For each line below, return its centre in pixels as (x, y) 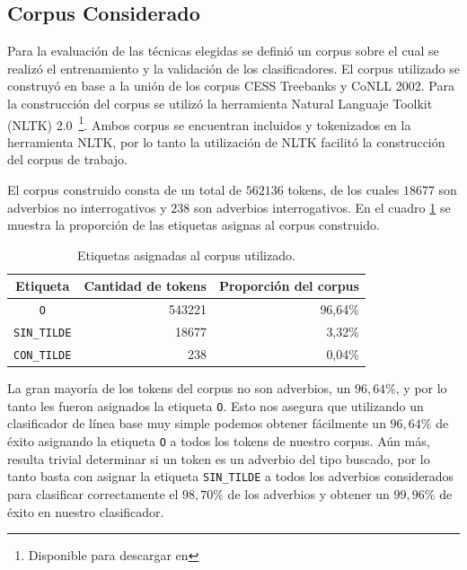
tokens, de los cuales (344, 190)
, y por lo (421, 388)
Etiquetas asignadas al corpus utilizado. (186, 254)
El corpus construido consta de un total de (125, 190)
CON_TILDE (43, 356)
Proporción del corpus (289, 286)
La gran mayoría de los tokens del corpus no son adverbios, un (179, 388)
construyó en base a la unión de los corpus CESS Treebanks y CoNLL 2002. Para (231, 86)
